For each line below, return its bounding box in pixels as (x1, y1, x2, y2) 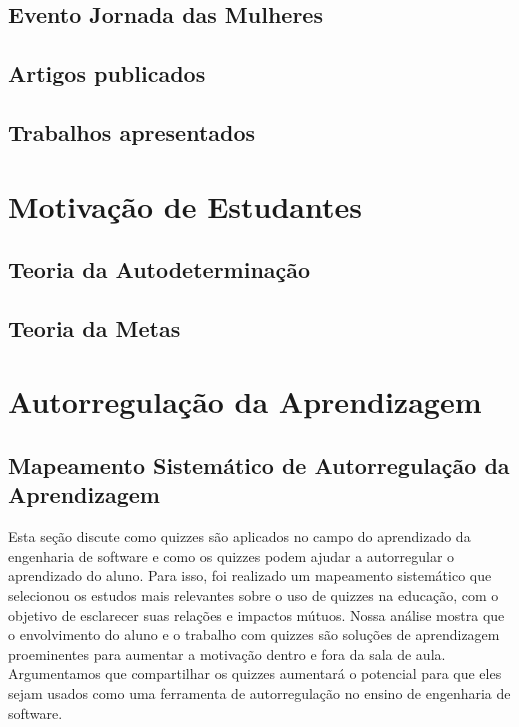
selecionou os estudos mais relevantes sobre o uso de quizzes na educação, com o (8, 585, 499, 606)
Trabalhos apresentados (8, 116, 256, 147)
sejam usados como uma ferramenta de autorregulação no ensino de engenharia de (8, 683, 511, 703)
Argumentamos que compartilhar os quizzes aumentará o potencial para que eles (8, 663, 502, 684)
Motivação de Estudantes (8, 185, 362, 226)
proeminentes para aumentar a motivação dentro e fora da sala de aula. (8, 643, 446, 664)
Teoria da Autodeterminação (8, 254, 311, 285)
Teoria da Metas (8, 312, 181, 343)
